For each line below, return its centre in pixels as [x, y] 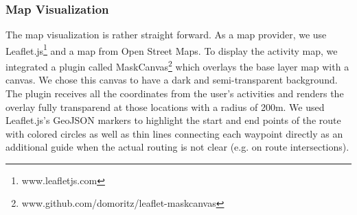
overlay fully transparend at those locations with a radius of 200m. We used [165, 106]
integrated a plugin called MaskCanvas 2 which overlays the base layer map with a [177, 65]
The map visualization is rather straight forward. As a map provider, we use [166, 35]
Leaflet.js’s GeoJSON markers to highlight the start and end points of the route [173, 120]
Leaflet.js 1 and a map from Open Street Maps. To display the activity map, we [172, 49]
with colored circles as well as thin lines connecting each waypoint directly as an [174, 133]
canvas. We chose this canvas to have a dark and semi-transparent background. [172, 80]
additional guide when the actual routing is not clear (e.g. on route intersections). [177, 147]
